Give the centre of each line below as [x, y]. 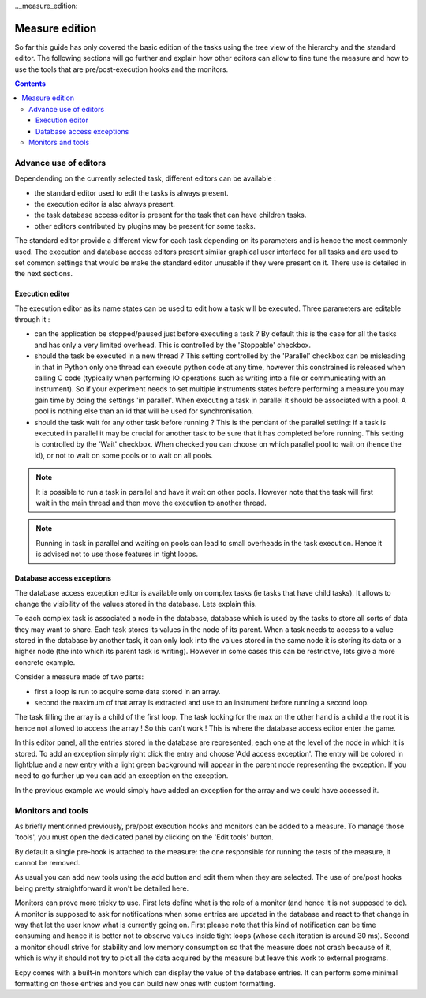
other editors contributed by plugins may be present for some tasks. [145, 226]
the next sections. [44, 274]
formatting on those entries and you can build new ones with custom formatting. [145, 983]
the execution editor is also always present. [105, 204]
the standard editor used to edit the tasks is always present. [131, 192]
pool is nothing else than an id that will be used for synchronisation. [144, 411]
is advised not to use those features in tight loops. [117, 554]
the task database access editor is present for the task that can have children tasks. [170, 215]
